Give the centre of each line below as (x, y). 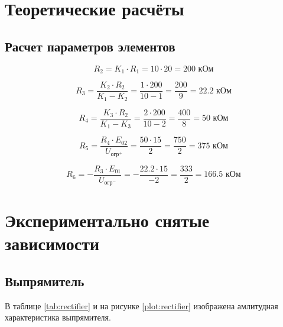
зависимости (52, 243)
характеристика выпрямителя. (58, 317)
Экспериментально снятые (107, 220)
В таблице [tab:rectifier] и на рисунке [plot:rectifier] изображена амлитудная (141, 305)
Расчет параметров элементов (90, 46)
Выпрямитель (45, 281)
